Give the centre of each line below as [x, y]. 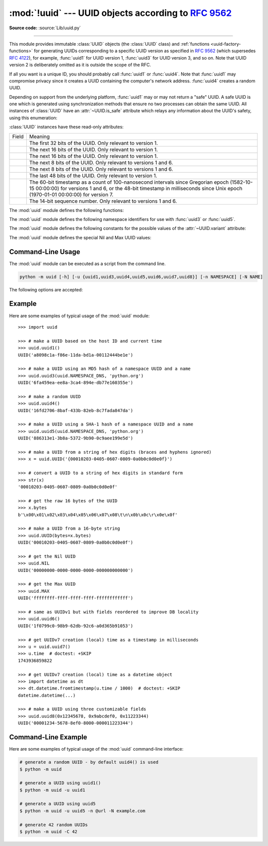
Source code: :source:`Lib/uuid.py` [45, 28]
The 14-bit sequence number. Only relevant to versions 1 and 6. [103, 201]
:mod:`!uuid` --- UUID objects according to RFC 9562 [120, 13]
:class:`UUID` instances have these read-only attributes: [67, 127]
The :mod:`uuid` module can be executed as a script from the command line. [87, 264]
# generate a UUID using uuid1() [60, 783]
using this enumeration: [33, 118]
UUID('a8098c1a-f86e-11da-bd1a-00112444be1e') [76, 355]
